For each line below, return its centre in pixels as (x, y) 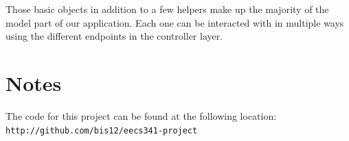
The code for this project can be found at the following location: (141, 115)
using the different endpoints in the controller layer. (114, 36)
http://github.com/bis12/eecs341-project (102, 130)
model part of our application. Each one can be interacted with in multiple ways (175, 22)
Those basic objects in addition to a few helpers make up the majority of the (167, 9)
